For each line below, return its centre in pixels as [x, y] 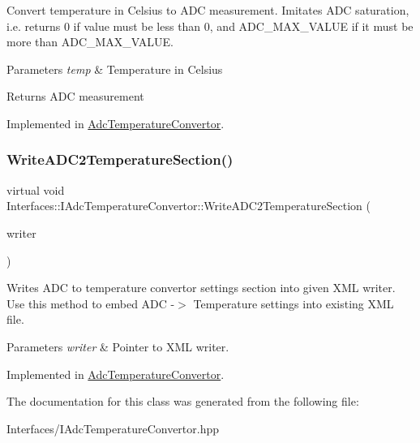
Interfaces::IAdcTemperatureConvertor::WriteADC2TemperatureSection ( [189, 206]
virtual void [36, 189]
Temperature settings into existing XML [294, 303]
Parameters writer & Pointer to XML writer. [118, 346]
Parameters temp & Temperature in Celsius [115, 69]
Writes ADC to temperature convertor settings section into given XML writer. [201, 288]
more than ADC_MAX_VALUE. [90, 42]
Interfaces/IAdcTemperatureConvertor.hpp [113, 428]
